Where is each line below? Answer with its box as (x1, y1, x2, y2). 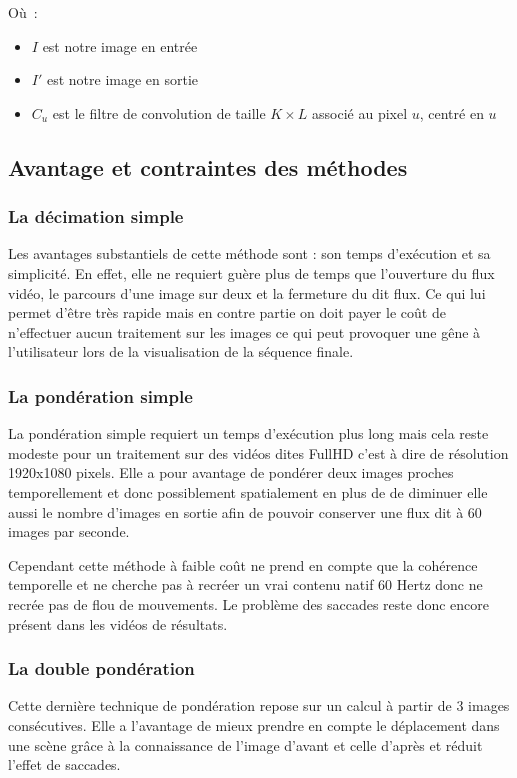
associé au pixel (312, 102, 408, 123)
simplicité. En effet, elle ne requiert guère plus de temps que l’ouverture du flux (8, 262, 495, 283)
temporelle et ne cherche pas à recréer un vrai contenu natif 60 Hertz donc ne (8, 574, 483, 595)
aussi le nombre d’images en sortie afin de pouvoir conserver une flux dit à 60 (8, 501, 482, 522)
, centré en (419, 102, 484, 123)
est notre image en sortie (46, 69, 199, 90)
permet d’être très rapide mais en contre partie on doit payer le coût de (8, 302, 446, 323)
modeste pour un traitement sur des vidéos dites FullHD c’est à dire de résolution (8, 442, 509, 463)
